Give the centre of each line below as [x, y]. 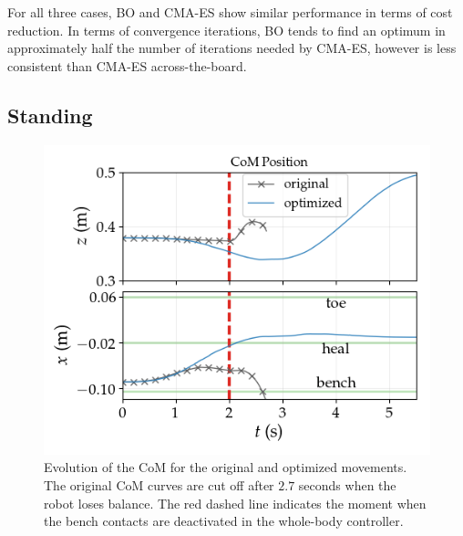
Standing [50, 115]
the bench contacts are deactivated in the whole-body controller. [224, 521]
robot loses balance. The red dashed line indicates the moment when [235, 503]
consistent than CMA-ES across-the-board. [127, 65]
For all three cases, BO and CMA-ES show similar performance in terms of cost [230, 12]
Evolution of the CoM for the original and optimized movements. [226, 467]
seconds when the [347, 484]
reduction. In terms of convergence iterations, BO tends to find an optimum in [226, 30]
